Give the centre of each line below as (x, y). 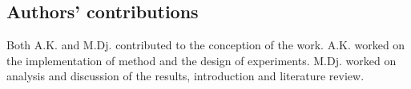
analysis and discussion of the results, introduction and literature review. (185, 76)
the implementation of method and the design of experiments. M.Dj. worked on (201, 60)
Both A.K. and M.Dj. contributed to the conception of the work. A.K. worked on (206, 45)
